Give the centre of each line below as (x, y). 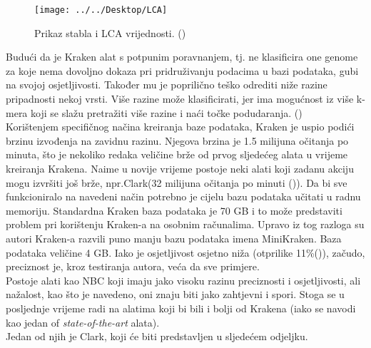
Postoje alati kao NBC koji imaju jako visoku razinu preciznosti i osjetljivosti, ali (183, 280)
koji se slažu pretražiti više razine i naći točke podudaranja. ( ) (167, 112)
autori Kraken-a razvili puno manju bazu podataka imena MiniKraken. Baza (174, 238)
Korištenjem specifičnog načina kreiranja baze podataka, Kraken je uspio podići (180, 127)
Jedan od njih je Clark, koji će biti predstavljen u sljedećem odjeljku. (157, 336)
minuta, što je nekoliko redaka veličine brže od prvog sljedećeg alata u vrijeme (177, 154)
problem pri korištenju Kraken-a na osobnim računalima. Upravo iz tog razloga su (185, 224)
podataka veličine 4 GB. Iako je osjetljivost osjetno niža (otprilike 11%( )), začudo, (185, 252)
